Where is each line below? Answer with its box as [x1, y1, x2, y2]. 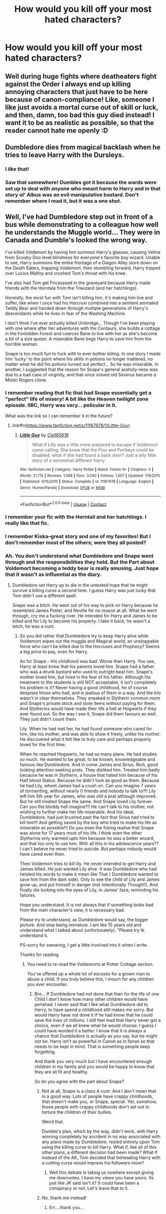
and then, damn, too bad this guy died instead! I [5, 110, 155, 119]
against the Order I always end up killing [5, 80, 131, 88]
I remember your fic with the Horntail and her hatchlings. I [5, 513, 147, 520]
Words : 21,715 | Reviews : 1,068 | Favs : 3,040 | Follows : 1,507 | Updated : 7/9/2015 [19, 473, 161, 478]
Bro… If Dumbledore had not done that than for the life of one [34, 991, 160, 997]
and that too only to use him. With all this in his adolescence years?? [19, 841, 159, 847]
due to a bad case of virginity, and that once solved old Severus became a [5, 371, 157, 377]
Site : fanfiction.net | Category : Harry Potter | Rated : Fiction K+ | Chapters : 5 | [19, 467, 154, 472]
